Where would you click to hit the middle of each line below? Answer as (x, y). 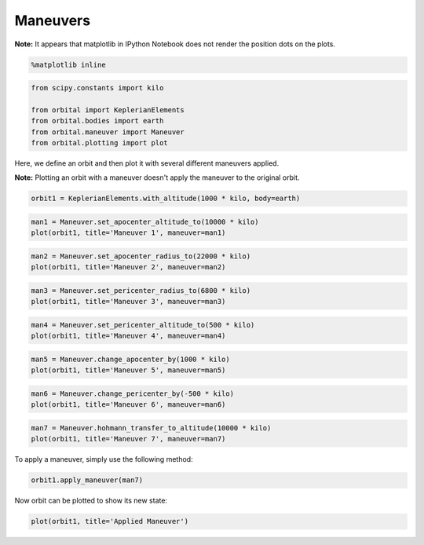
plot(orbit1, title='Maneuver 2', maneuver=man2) (128, 267)
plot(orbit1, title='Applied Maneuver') (110, 521)
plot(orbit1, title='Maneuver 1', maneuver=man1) (128, 233)
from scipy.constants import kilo (97, 88)
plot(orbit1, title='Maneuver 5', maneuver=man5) (128, 370)
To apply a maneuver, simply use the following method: (104, 459)
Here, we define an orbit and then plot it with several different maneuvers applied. (147, 163)
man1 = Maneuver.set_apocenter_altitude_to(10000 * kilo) (145, 222)
